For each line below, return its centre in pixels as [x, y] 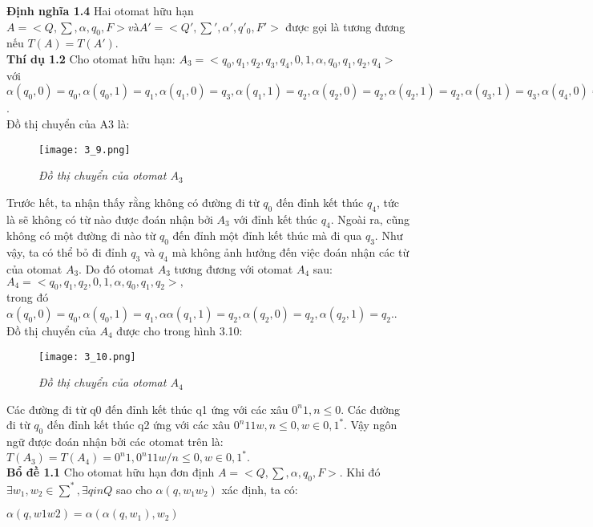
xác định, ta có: [260, 489]
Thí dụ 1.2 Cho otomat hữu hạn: [91, 58]
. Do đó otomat [116, 269]
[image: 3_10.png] [87, 357]
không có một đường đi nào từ [81, 235]
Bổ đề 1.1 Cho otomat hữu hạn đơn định [111, 472]
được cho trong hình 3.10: [180, 330]
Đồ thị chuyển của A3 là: [68, 123]
